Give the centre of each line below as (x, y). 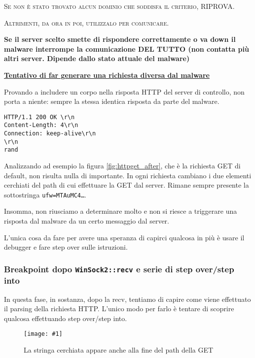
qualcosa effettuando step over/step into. (66, 318)
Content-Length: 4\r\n (41, 125)
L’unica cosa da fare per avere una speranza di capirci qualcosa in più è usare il (124, 237)
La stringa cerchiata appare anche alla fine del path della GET (119, 349)
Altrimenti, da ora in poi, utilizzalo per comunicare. (87, 22)
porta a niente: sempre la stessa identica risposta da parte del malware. (112, 101)
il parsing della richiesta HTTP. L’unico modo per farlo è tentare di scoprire (119, 309)
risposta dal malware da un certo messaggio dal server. (87, 221)
